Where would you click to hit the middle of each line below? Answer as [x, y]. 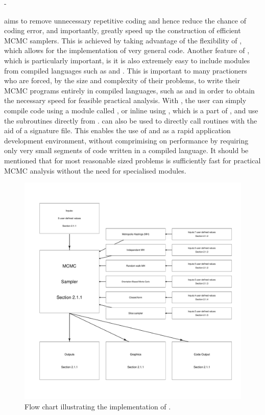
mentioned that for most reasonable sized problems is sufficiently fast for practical [132, 160]
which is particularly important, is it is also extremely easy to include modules [127, 60]
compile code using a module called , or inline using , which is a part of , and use [131, 110]
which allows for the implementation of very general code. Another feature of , [127, 50]
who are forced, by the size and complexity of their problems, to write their [122, 80]
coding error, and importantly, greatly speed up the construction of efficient [123, 30]
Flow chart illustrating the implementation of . [98, 406]
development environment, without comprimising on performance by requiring [126, 140]
